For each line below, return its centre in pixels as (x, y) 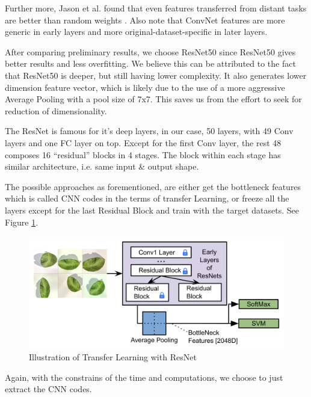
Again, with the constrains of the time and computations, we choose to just (144, 377)
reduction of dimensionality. (56, 110)
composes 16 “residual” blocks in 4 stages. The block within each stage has (143, 154)
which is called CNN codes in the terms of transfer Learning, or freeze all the (147, 198)
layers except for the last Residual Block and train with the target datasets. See (152, 210)
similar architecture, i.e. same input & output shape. (102, 166)
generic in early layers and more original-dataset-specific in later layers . (136, 32)
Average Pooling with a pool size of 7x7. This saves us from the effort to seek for (153, 99)
